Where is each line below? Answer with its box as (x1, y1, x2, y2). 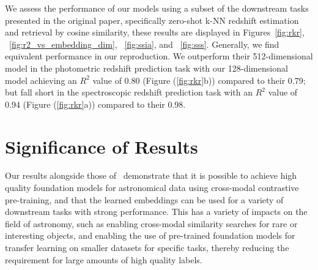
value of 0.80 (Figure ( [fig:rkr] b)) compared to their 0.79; (92, 73, 306, 86)
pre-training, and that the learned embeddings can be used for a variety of (5, 193, 284, 206)
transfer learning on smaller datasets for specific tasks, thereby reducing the (5, 241, 289, 254)
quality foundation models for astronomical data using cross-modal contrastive (5, 181, 299, 194)
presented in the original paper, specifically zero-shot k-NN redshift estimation (5, 13, 299, 26)
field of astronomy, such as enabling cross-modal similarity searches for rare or (5, 217, 298, 230)
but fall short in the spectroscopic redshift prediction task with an (5, 86, 253, 99)
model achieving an (5, 73, 77, 86)
